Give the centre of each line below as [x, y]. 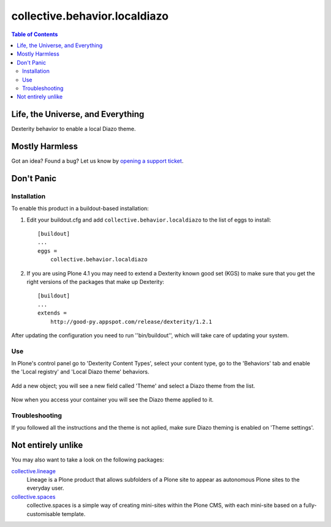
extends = [52, 313]
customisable [44, 514]
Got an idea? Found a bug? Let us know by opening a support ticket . [97, 161]
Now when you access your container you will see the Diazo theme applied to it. [112, 400]
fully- [310, 506]
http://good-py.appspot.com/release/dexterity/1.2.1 [131, 322]
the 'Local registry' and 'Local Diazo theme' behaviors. [80, 372]
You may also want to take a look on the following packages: [88, 460]
